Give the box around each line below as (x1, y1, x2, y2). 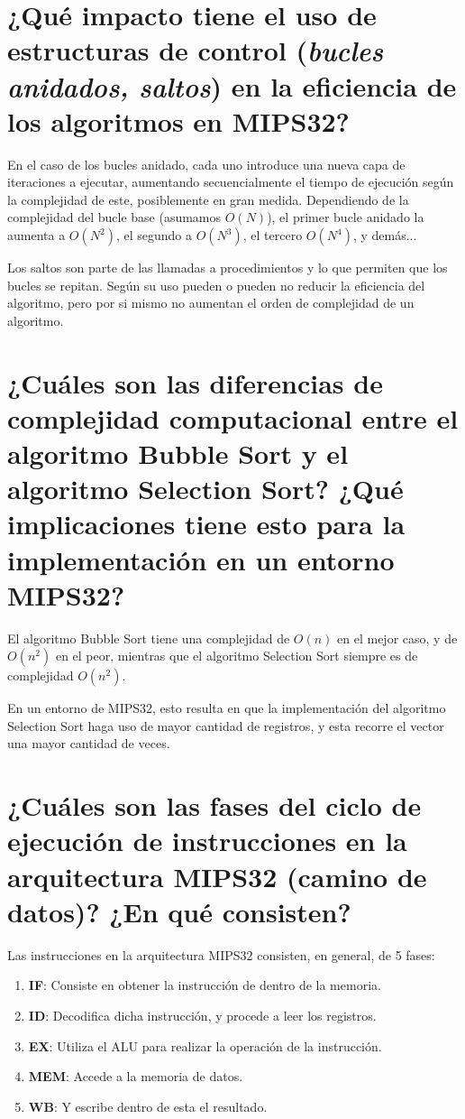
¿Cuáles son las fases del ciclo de (7, 787, 422, 824)
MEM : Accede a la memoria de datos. (28, 1067, 243, 1086)
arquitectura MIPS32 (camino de (7, 857, 427, 894)
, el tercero (242, 226, 303, 245)
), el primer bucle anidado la (267, 208, 424, 227)
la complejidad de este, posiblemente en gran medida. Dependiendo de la (7, 190, 409, 208)
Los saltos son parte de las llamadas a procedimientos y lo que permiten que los (7, 258, 448, 277)
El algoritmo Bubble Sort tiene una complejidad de (7, 628, 290, 647)
